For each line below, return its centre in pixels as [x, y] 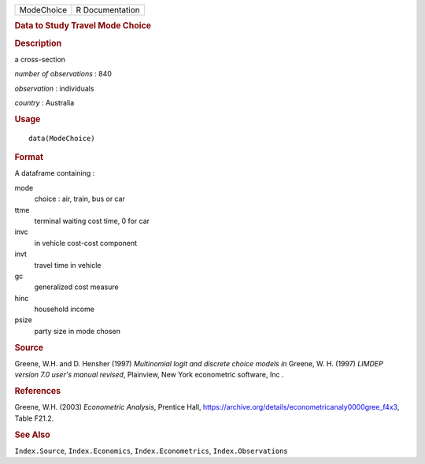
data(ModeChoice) [62, 138]
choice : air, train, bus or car [80, 199]
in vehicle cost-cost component [86, 243]
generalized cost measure [76, 287]
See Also [32, 435]
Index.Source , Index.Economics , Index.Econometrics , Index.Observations [151, 451]
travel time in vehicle [68, 265]
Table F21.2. [34, 418]
